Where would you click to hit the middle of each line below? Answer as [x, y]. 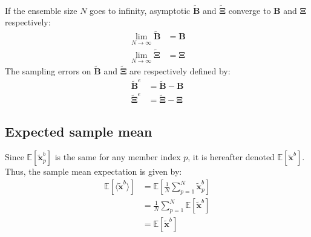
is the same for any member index [118, 157]
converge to [250, 10]
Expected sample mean [79, 131]
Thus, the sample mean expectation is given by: [93, 171]
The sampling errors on [48, 71]
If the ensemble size [41, 10]
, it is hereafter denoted [231, 157]
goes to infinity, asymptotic [140, 10]
